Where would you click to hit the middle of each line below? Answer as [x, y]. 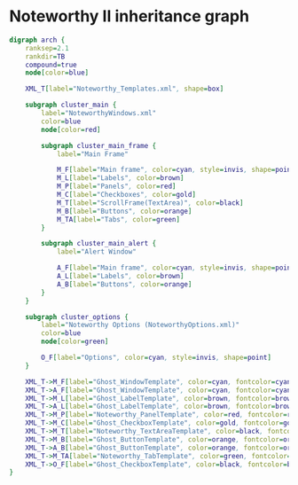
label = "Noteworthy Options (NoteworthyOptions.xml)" [141, 325]
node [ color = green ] [75, 342]
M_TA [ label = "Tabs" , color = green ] [118, 219]
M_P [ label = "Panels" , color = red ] [116, 187]
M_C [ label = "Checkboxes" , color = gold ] [126, 195]
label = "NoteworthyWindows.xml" [99, 113]
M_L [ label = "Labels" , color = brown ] [120, 178]
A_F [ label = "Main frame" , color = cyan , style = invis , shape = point [176, 268]
